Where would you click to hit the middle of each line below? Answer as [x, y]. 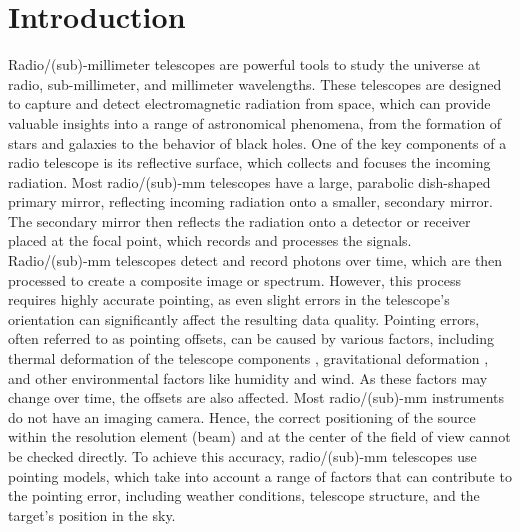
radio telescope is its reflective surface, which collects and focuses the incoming [249, 162]
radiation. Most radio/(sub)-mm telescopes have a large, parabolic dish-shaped [249, 181]
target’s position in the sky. [92, 514]
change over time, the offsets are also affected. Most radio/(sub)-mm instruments [256, 397]
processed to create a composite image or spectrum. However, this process [234, 279]
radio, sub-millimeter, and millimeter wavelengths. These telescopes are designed [255, 83]
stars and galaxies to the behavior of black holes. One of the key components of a [257, 142]
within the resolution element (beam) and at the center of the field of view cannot [259, 436]
